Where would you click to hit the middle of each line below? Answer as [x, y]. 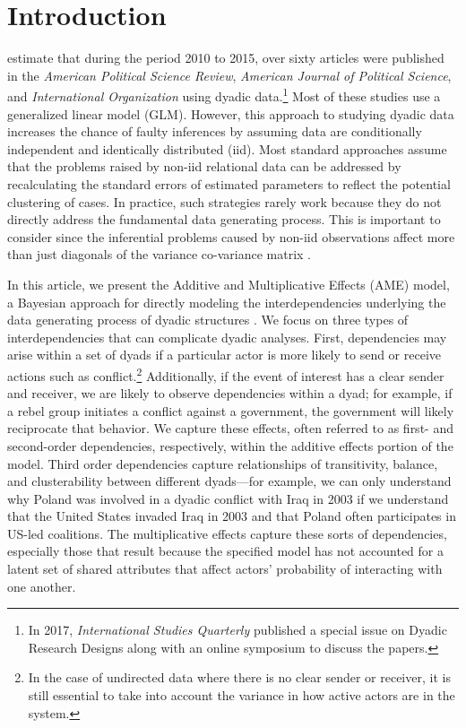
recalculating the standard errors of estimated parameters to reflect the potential [229, 183]
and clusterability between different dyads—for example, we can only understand [229, 481]
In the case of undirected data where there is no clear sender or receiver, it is [239, 677]
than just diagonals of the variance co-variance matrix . [160, 254]
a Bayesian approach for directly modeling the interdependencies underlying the [227, 302]
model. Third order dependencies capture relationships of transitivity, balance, [223, 463]
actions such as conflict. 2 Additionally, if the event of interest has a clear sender [226, 374]
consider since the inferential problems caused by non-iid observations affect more [231, 236]
